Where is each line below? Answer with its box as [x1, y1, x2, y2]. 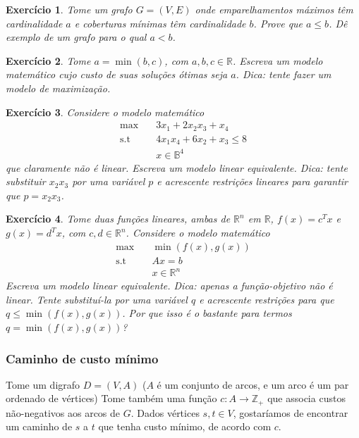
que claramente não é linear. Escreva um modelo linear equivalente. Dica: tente [6, 160, 348, 175]
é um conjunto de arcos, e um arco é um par [157, 377, 349, 392]
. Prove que [253, 15, 303, 30]
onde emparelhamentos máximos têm [195, 2, 353, 16]
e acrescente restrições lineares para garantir [157, 174, 348, 189]
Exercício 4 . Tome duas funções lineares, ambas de [6, 211, 231, 226]
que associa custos [267, 391, 346, 406]
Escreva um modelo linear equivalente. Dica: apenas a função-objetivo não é [6, 278, 333, 293]
